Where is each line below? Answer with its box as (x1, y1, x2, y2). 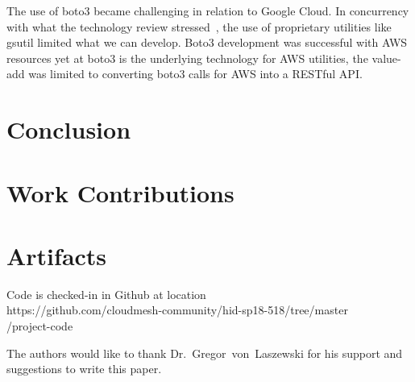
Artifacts (6, 239, 107, 272)
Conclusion (6, 113, 131, 146)
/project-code (6, 318, 73, 334)
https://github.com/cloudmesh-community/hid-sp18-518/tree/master (6, 301, 348, 318)
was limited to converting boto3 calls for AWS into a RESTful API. (28, 65, 363, 82)
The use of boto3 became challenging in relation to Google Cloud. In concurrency (6, 2, 409, 19)
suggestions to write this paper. (6, 360, 162, 377)
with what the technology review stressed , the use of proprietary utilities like (6, 18, 392, 35)
